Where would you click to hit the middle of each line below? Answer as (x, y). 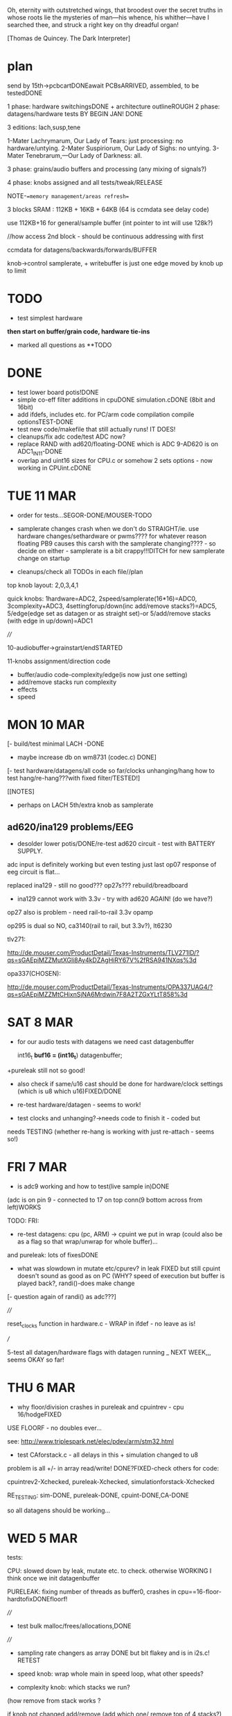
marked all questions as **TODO (64, 345)
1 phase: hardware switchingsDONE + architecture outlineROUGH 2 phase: (114, 106)
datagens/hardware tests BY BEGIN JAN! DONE (75, 113)
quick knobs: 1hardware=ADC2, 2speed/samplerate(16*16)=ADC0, (102, 598)
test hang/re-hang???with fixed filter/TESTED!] (74, 778)
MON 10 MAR (46, 725)
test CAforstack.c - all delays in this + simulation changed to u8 (108, 1455)
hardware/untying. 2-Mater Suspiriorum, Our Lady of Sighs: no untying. (109, 148)
